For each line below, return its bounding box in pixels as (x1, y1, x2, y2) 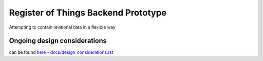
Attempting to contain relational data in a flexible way (9, 24, 115, 30)
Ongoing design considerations (9, 37, 107, 45)
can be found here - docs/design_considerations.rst (9, 49, 113, 55)
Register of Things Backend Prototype (9, 7, 167, 18)
